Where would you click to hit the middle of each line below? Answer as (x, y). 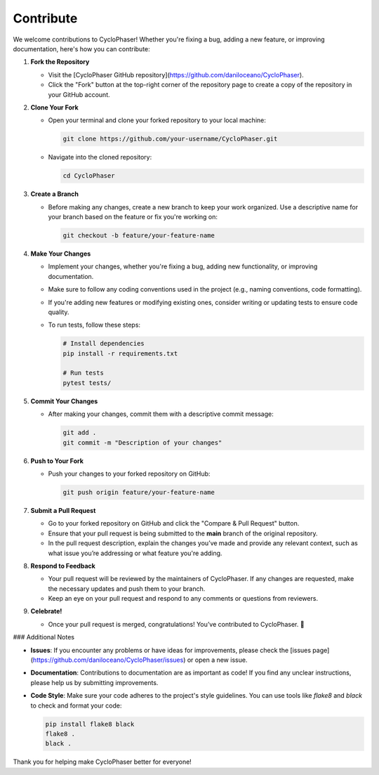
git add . (80, 433)
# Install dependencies (104, 344)
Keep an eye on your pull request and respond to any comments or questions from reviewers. (183, 599)
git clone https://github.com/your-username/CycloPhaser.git (170, 139)
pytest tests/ (87, 383)
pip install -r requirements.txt (120, 353)
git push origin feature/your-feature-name (139, 492)
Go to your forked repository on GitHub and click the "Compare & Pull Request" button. (174, 523)
